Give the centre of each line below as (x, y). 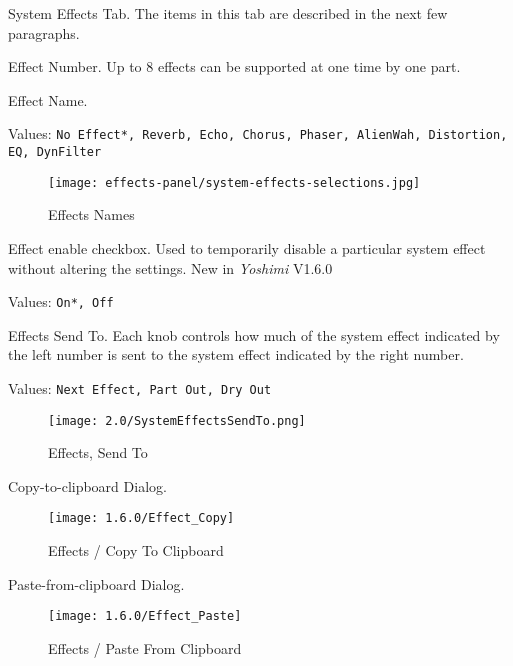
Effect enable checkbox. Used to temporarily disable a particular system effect (247, 247)
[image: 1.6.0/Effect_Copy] (141, 518)
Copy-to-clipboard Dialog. (87, 485)
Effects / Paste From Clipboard (145, 647)
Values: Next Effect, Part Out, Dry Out (140, 387)
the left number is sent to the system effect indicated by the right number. (236, 354)
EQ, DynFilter (55, 152)
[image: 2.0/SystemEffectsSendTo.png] (177, 420)
